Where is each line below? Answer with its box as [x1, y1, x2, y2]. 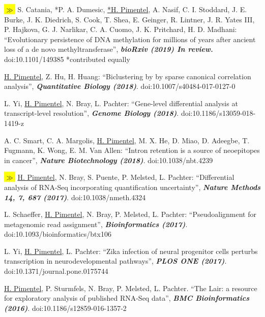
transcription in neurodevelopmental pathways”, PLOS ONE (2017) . [4, 256, 227, 266]
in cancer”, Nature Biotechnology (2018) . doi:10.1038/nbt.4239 [4, 154, 213, 165]
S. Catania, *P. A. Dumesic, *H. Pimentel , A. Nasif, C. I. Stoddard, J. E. [17, 4, 247, 14]
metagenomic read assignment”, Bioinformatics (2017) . [4, 218, 188, 229]
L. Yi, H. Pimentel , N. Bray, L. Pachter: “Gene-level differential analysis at [4, 98, 238, 108]
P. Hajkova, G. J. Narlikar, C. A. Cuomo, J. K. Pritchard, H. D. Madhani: [4, 24, 237, 35]
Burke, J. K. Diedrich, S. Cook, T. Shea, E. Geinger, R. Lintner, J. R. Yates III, [4, 14, 255, 24]
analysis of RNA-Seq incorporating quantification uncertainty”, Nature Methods [4, 181, 260, 192]
